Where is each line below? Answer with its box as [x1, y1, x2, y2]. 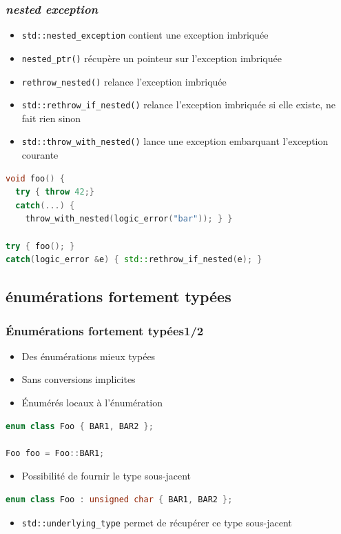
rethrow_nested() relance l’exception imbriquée [21, 74, 227, 88]
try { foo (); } [6, 241, 75, 251]
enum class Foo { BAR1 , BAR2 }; [6, 421, 154, 431]
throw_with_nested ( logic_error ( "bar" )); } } [25, 214, 233, 224]
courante [21, 148, 59, 162]
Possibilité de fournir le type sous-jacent [21, 468, 191, 483]
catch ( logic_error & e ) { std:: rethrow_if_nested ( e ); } [6, 255, 262, 265]
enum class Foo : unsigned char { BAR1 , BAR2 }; [6, 495, 233, 504]
